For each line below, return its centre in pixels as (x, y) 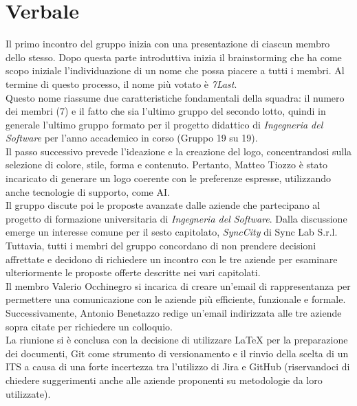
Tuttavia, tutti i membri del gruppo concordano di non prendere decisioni (161, 246)
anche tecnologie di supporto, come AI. (88, 191)
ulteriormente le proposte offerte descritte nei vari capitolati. (133, 272)
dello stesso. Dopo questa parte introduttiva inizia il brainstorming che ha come (174, 57)
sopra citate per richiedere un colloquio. (89, 326)
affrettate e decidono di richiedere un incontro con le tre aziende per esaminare (172, 259)
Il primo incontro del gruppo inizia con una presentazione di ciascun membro (168, 44)
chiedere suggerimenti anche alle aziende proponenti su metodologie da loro (164, 380)
